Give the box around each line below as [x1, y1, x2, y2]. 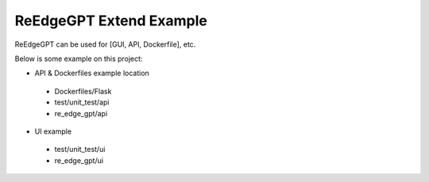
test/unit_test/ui [54, 145, 106, 154]
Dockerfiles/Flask [54, 86, 112, 96]
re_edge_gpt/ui [54, 155, 103, 165]
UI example [34, 127, 71, 136]
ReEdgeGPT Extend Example [14, 12, 208, 29]
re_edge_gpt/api [54, 108, 108, 118]
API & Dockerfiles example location [34, 68, 150, 78]
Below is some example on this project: [14, 54, 143, 63]
